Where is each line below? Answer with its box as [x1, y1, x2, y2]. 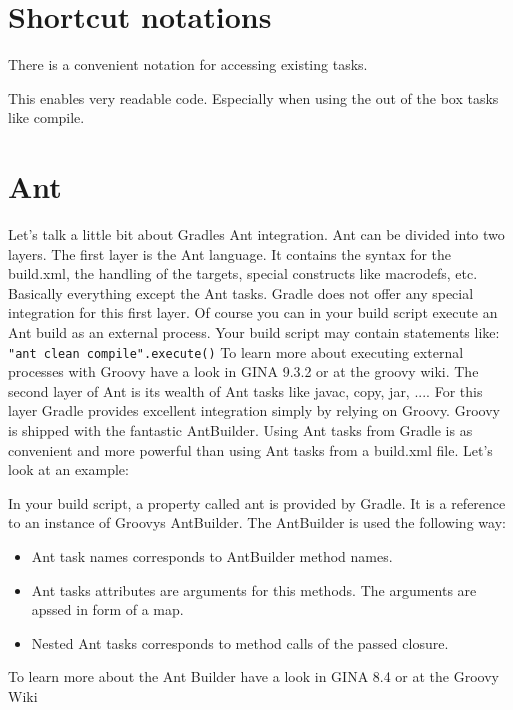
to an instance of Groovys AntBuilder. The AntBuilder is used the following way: [8, 512, 506, 533]
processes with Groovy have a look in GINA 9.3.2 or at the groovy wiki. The [8, 361, 479, 382]
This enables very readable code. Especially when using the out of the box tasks [8, 87, 499, 108]
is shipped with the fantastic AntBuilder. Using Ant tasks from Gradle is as [8, 420, 473, 441]
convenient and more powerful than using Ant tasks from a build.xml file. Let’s [8, 439, 493, 460]
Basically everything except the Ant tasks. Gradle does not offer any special [8, 282, 474, 303]
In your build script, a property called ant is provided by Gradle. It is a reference [8, 492, 506, 513]
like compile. [8, 107, 85, 128]
